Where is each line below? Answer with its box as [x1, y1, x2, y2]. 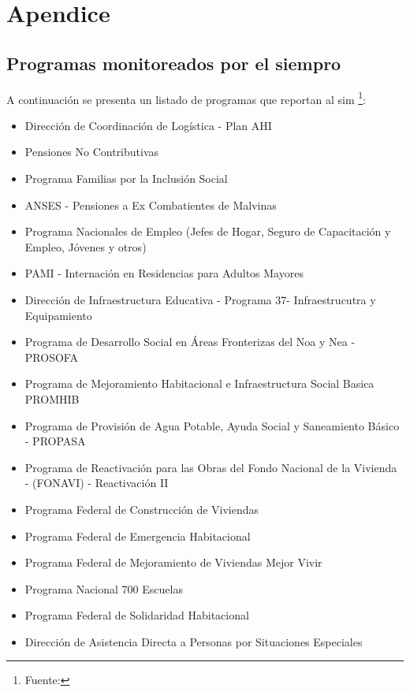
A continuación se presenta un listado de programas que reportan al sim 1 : [6, 88, 367, 107]
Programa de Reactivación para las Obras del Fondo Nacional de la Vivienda [24, 459, 397, 475]
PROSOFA [24, 348, 78, 365]
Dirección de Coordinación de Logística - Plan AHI [24, 117, 272, 133]
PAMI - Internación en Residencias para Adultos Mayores [24, 265, 304, 281]
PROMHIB [24, 390, 80, 407]
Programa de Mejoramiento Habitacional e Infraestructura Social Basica [24, 375, 375, 392]
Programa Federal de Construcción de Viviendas [24, 500, 259, 517]
